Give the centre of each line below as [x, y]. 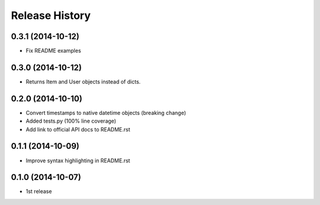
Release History [51, 15]
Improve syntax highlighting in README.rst [78, 161]
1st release [39, 191]
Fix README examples [53, 51]
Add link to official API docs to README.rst [78, 129]
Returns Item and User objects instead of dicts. [83, 81]
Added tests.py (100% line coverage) [71, 121]
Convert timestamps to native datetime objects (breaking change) [106, 113]
